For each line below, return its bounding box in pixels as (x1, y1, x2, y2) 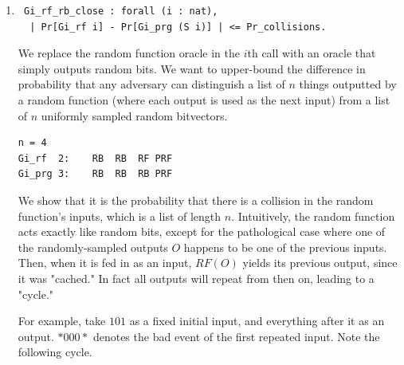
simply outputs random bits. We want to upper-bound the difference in (18, 60, 366, 77)
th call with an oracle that (247, 45, 376, 61)
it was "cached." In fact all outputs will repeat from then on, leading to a (18, 269, 375, 286)
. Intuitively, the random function (231, 207, 395, 224)
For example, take (18, 312, 106, 329)
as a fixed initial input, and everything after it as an (129, 312, 385, 329)
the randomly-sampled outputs (18, 238, 168, 255)
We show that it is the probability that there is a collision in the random (18, 191, 374, 208)
